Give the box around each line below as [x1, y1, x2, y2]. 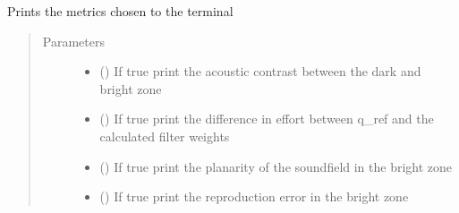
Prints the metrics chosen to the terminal [7, 2, 234, 20]
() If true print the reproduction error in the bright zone [99, 187, 409, 206]
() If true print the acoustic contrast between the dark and [99, 62, 421, 81]
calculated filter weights [99, 126, 230, 145]
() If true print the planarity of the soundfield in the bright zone [99, 157, 453, 175]
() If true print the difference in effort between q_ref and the [99, 109, 434, 128]
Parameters [42, 31, 105, 50]
